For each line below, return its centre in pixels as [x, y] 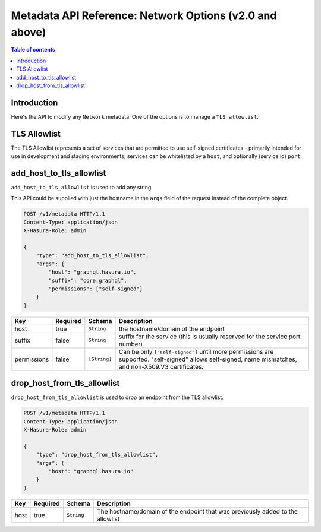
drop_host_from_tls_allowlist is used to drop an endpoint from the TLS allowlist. [117, 397]
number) [130, 344]
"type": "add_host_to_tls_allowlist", [92, 256]
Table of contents [33, 50]
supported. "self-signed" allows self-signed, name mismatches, [208, 359]
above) [29, 32]
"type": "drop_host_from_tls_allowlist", [97, 455]
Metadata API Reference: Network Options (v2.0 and [144, 15]
